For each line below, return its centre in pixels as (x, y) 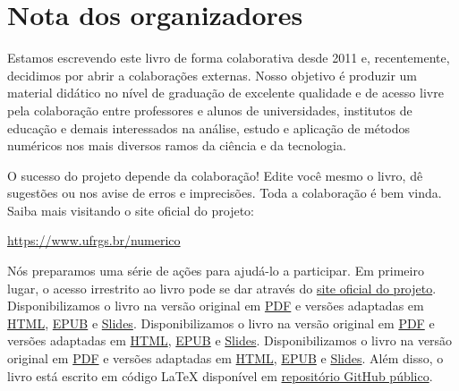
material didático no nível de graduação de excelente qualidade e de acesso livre (225, 93)
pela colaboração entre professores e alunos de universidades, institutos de (210, 110)
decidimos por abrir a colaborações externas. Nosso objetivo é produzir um (212, 75)
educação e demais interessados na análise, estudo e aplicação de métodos (209, 127)
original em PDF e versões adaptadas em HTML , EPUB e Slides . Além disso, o (225, 358)
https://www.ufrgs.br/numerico (94, 240)
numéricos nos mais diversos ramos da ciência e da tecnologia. (177, 145)
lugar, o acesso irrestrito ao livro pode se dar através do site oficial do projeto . (222, 288)
